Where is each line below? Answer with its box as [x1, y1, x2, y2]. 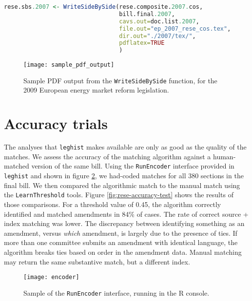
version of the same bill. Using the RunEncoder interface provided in [31, 161, 234, 171]
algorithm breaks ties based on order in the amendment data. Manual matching [4, 246, 242, 257]
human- [213, 151, 236, 161]
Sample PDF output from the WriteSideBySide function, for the [23, 75, 217, 85]
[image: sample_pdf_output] [23, 61, 115, 69]
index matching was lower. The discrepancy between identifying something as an [4, 218, 245, 228]
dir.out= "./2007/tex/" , [119, 32, 196, 39]
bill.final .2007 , [119, 10, 175, 18]
